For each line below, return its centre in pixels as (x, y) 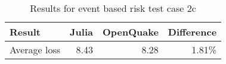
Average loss (35, 49)
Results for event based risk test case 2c (113, 8)
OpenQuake (130, 32)
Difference (192, 32)
